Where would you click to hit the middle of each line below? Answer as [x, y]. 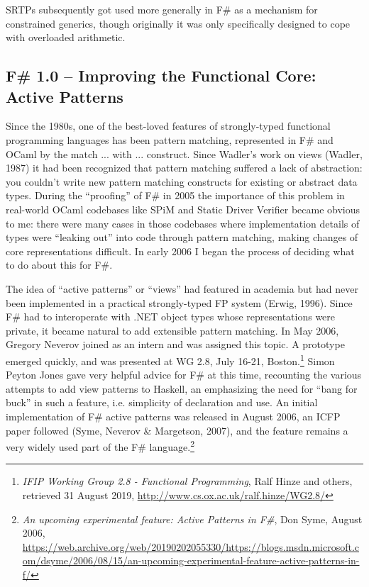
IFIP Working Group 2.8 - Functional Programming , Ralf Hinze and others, [187, 481]
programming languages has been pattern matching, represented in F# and [170, 139]
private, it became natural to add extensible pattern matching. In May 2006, [172, 330]
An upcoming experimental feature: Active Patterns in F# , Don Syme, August [192, 519]
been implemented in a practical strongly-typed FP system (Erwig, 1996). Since [179, 302]
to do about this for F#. [59, 265]
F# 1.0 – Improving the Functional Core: [161, 76]
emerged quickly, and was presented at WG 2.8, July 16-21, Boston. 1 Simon [170, 359]
